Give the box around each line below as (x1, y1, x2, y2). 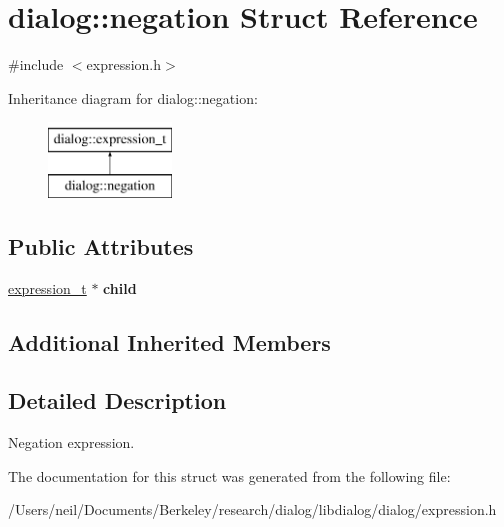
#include (8, 54, 64, 75)
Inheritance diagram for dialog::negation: (8, 87, 258, 108)
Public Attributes (8, 230, 194, 261)
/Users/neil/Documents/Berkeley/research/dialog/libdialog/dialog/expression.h (8, 499, 497, 520)
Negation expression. (8, 432, 135, 453)
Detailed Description (8, 385, 227, 416)
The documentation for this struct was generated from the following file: (8, 465, 451, 486)
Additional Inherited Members (8, 326, 331, 357)
